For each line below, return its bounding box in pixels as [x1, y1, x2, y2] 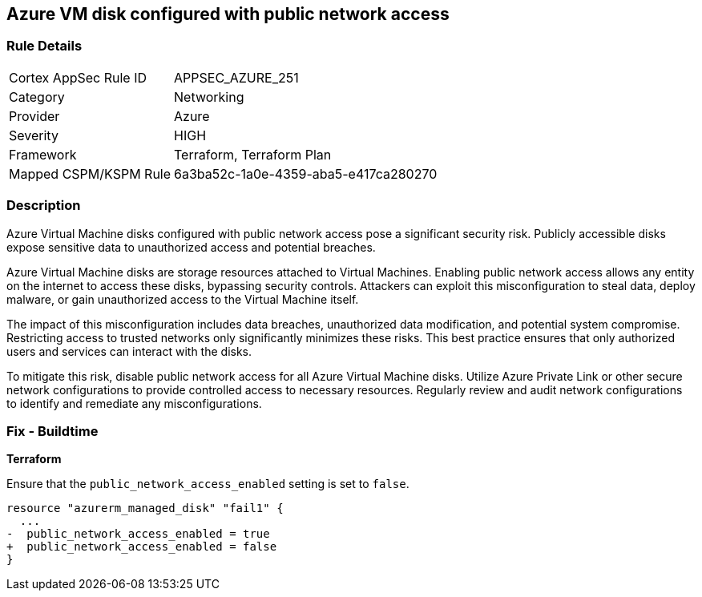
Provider [9, 107, 60, 124]
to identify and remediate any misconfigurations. [6, 396, 262, 410]
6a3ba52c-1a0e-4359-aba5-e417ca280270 [174, 165, 438, 182]
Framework [9, 146, 77, 163]
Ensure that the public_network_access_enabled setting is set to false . [6, 477, 409, 491]
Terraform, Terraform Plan [174, 146, 332, 163]
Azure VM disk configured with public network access [6, 4, 450, 24]
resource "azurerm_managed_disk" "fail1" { [6, 502, 284, 515]
